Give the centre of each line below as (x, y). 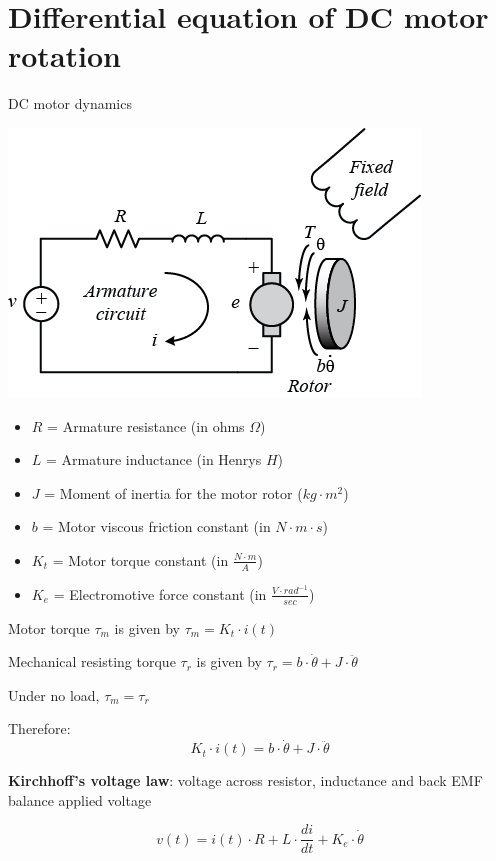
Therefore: (39, 728)
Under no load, (54, 694)
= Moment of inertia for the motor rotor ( (173, 492)
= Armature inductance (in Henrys (154, 459)
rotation (64, 55)
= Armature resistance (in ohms (146, 425)
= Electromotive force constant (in (160, 593)
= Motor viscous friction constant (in (156, 526)
